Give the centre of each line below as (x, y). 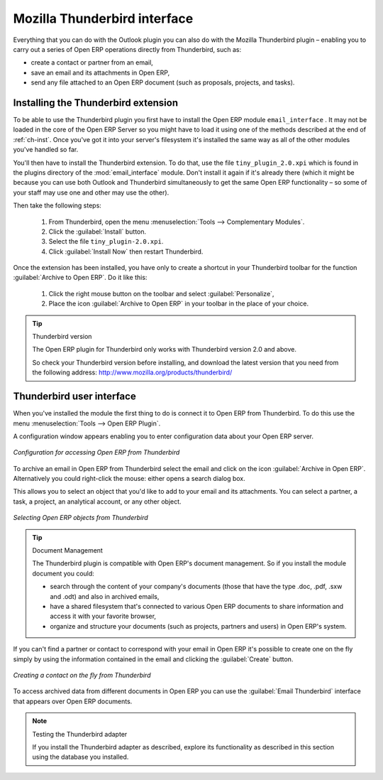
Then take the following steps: (57, 205)
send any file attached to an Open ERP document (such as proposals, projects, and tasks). (163, 82)
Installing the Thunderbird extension (96, 103)
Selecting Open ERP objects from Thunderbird (81, 518)
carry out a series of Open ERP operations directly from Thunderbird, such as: (127, 49)
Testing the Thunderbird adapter (80, 734)
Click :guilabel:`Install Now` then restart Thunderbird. (126, 251)
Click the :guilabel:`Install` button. (98, 232)
